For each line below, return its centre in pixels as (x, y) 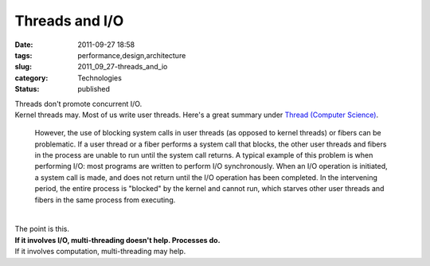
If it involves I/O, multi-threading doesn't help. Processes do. (117, 240)
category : (31, 78)
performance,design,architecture (132, 55)
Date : (24, 45)
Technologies (100, 78)
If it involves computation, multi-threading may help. (100, 252)
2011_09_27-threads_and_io (123, 67)
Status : (27, 89)
